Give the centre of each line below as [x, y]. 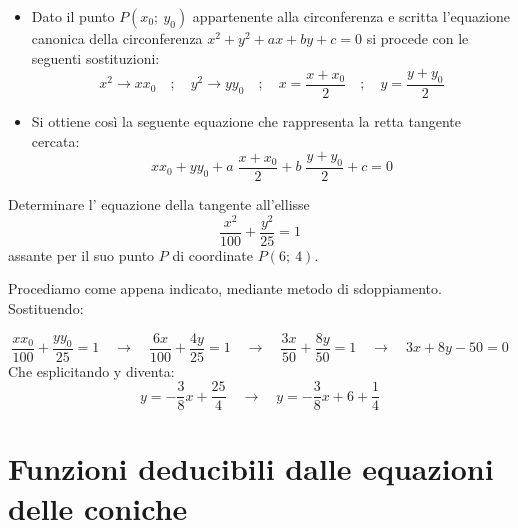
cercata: [55, 140]
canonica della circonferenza [117, 38]
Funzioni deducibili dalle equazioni [251, 468]
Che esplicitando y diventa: [91, 370]
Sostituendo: [46, 307]
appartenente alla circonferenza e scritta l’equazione [351, 16]
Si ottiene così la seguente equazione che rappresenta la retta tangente [246, 121]
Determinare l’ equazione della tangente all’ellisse [159, 204]
